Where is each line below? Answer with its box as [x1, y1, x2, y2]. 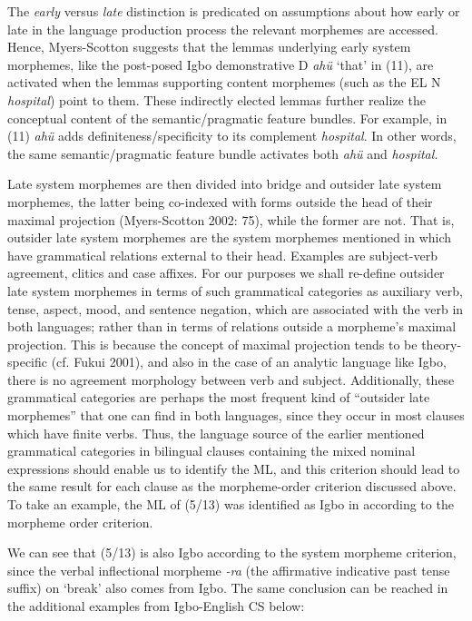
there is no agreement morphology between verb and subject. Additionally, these [7, 370, 455, 389]
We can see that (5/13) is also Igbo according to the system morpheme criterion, [7, 543, 457, 562]
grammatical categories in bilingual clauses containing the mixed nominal [7, 441, 416, 460]
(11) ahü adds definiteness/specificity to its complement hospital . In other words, [7, 126, 457, 145]
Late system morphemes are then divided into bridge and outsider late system [7, 174, 442, 193]
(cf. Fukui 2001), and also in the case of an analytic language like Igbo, [51, 352, 447, 371]
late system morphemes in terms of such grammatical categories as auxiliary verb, [7, 281, 463, 300]
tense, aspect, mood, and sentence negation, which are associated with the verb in [7, 299, 464, 318]
